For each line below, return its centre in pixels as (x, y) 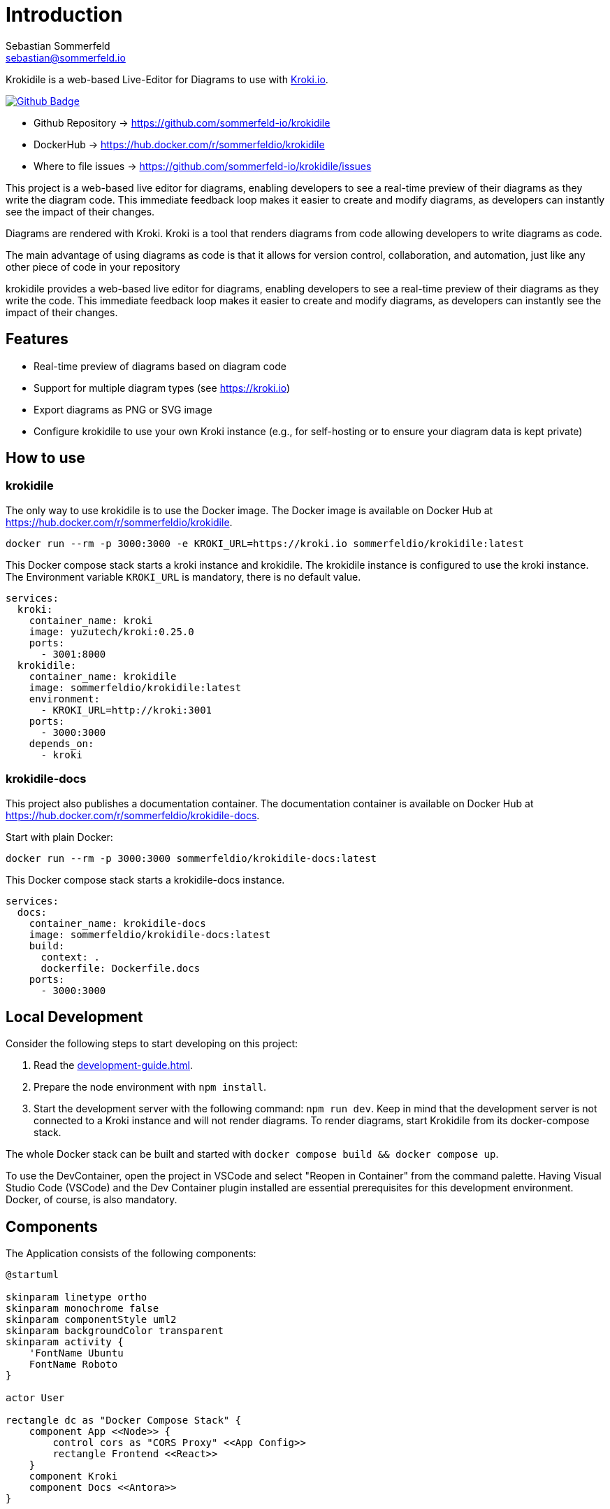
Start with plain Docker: (59, 837)
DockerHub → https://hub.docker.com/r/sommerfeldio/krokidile (179, 144)
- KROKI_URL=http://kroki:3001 (126, 710)
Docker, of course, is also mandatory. (92, 1200)
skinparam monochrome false (82, 1309)
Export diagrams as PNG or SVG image (123, 409)
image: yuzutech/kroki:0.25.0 (111, 631)
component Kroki (73, 1476)
